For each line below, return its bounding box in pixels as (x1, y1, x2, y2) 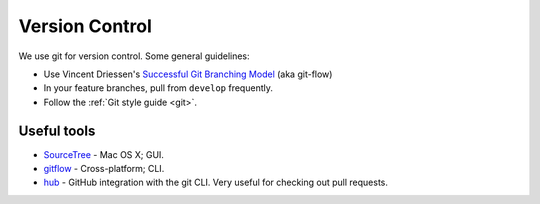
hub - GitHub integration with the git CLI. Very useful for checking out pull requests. (43, 176, 389, 189)
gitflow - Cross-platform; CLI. (43, 163, 165, 175)
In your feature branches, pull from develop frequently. (43, 82, 274, 94)
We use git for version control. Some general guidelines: (18, 50, 250, 62)
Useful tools (18, 122, 96, 139)
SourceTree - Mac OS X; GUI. (43, 148, 165, 160)
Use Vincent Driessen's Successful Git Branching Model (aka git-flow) (43, 68, 333, 80)
